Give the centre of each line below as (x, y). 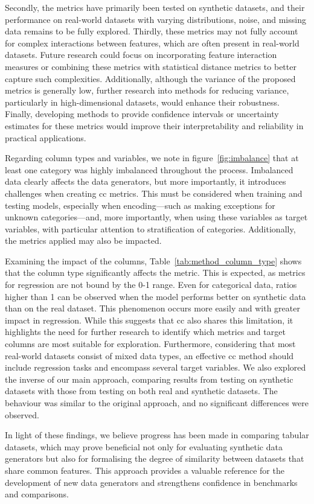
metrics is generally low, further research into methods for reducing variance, (147, 90)
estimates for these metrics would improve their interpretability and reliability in (154, 125)
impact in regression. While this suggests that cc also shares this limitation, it (149, 320)
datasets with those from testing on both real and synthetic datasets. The (141, 391)
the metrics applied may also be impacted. (83, 241)
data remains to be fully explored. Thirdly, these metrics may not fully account (152, 31)
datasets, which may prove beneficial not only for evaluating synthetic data (144, 446)
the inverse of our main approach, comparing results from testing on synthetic (149, 379)
